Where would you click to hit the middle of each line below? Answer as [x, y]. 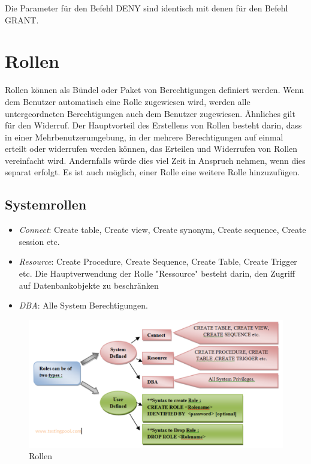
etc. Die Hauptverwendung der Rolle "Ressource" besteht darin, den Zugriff [157, 273]
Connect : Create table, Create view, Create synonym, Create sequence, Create [162, 230]
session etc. [39, 241]
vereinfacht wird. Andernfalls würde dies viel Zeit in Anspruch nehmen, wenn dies [155, 160]
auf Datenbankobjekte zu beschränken [89, 285]
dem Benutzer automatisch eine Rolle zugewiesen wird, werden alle [128, 101]
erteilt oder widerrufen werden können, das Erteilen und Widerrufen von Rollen [151, 149]
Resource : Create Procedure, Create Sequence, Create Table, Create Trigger [158, 261]
